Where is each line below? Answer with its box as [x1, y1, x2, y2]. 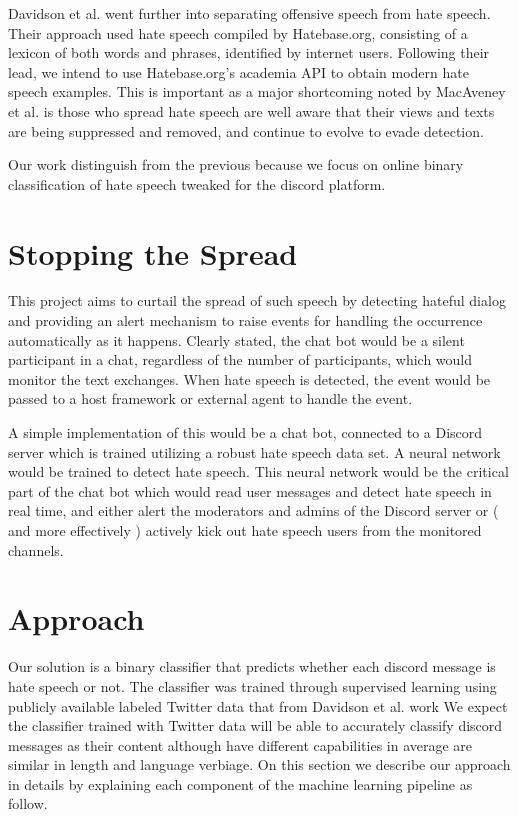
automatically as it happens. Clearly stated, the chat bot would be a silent [8, 329, 465, 350]
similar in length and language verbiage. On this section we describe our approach [8, 754, 511, 775]
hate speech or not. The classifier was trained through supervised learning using [8, 675, 497, 696]
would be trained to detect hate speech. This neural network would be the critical [8, 461, 509, 482]
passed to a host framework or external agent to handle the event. [8, 388, 413, 409]
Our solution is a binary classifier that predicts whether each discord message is [8, 656, 496, 677]
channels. [8, 539, 64, 560]
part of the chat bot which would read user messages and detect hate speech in [8, 480, 492, 501]
